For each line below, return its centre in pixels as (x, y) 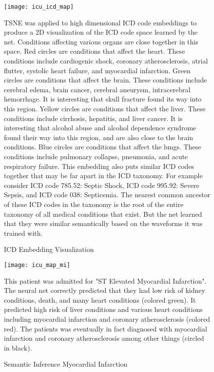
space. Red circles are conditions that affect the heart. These (95, 51)
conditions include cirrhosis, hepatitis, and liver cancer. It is (93, 118)
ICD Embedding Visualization (49, 249)
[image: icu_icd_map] (39, 7)
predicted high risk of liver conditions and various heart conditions (103, 309)
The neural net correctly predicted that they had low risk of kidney (105, 290)
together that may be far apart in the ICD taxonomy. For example (103, 176)
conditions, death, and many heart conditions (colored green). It (100, 300)
